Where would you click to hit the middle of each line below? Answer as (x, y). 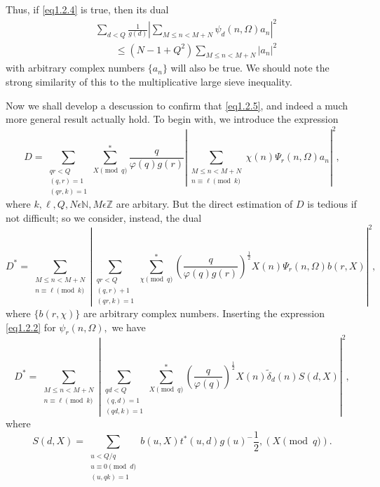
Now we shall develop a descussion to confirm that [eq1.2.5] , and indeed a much (177, 105)
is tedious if (332, 204)
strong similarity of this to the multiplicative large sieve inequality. (149, 82)
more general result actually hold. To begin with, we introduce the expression (172, 119)
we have (129, 327)
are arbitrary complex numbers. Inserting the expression (204, 313)
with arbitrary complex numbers (75, 68)
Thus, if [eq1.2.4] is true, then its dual (87, 9)
